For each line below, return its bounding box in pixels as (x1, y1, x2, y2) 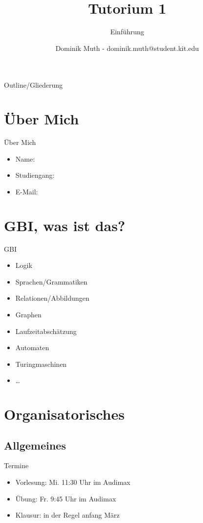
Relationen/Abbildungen (15, 293, 90, 303)
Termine (4, 460, 29, 471)
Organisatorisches (4, 404, 125, 424)
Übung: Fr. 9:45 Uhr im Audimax (15, 493, 116, 503)
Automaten (15, 342, 49, 353)
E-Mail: (15, 186, 38, 196)
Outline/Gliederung (4, 80, 63, 90)
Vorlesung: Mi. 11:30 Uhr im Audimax (15, 477, 131, 487)
